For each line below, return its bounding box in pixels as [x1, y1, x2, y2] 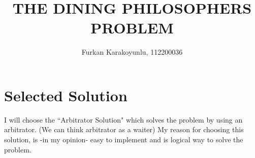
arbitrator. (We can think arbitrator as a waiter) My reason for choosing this [4, 124, 244, 135]
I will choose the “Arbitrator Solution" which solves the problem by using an [4, 114, 243, 125]
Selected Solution [4, 85, 127, 105]
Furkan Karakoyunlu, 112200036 [81, 47, 183, 57]
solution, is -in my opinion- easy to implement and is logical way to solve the [4, 134, 243, 145]
